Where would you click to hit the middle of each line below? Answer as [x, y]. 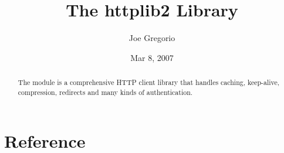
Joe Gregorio [152, 38]
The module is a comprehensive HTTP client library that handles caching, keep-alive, [149, 82]
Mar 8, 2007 [152, 57]
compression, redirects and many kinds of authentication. [105, 92]
